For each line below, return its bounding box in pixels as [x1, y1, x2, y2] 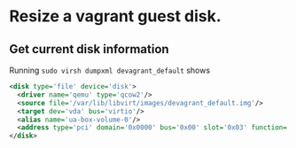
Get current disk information [9, 42, 170, 57]
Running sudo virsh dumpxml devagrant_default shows [9, 65, 211, 75]
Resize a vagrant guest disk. [9, 6, 222, 27]
